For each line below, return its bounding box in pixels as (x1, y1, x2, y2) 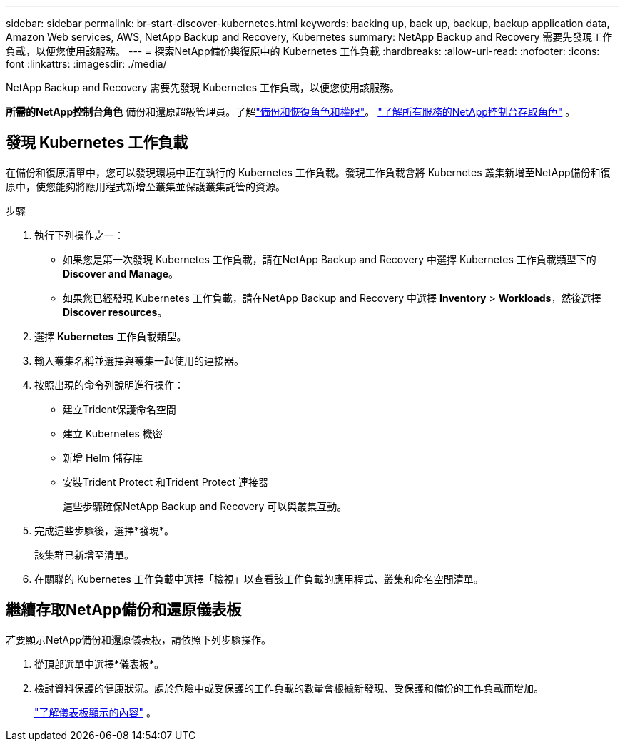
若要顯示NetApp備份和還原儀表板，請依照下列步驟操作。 (6, 633, 272, 646)
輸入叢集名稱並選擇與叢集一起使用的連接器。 (34, 354, 244, 367)
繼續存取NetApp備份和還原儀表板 (6, 601, 242, 619)
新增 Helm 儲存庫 (63, 451, 143, 464)
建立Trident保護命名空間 (63, 402, 176, 415)
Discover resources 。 (63, 305, 168, 318)
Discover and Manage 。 (63, 267, 178, 280)
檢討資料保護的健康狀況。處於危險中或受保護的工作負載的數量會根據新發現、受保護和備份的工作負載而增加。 (34, 681, 544, 694)
